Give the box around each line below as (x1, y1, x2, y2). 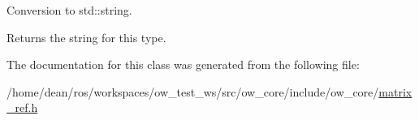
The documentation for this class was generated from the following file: (6, 56, 360, 73)
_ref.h (6, 99, 38, 116)
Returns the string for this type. (6, 28, 166, 45)
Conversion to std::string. (6, 2, 132, 18)
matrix (378, 83, 413, 100)
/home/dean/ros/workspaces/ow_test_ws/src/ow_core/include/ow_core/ (6, 83, 379, 100)
